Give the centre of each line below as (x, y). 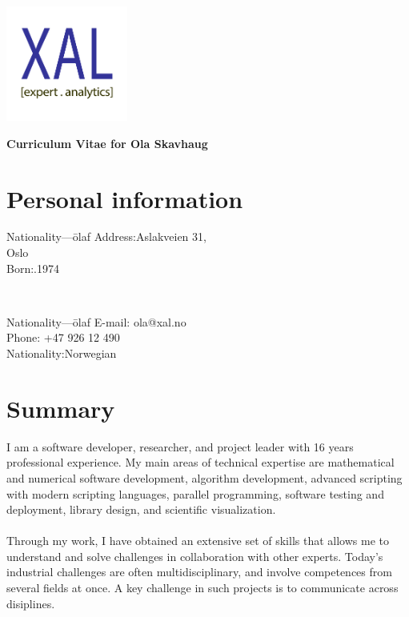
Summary (61, 408)
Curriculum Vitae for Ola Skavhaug (107, 143)
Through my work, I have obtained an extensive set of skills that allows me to (198, 541)
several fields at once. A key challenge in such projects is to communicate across (202, 588)
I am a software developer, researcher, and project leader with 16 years (180, 446)
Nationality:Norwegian (62, 353)
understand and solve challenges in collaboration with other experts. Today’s (195, 556)
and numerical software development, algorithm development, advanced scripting (204, 477)
